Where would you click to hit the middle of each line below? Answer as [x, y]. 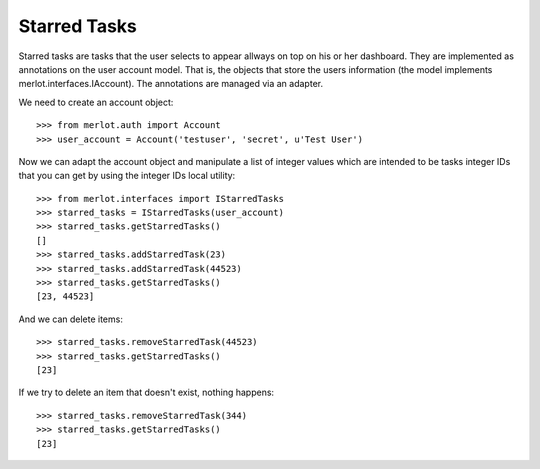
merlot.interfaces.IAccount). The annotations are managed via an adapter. [171, 84]
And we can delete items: [71, 319]
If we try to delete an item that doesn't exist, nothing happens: [146, 392]
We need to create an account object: [96, 102]
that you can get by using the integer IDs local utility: [127, 176]
